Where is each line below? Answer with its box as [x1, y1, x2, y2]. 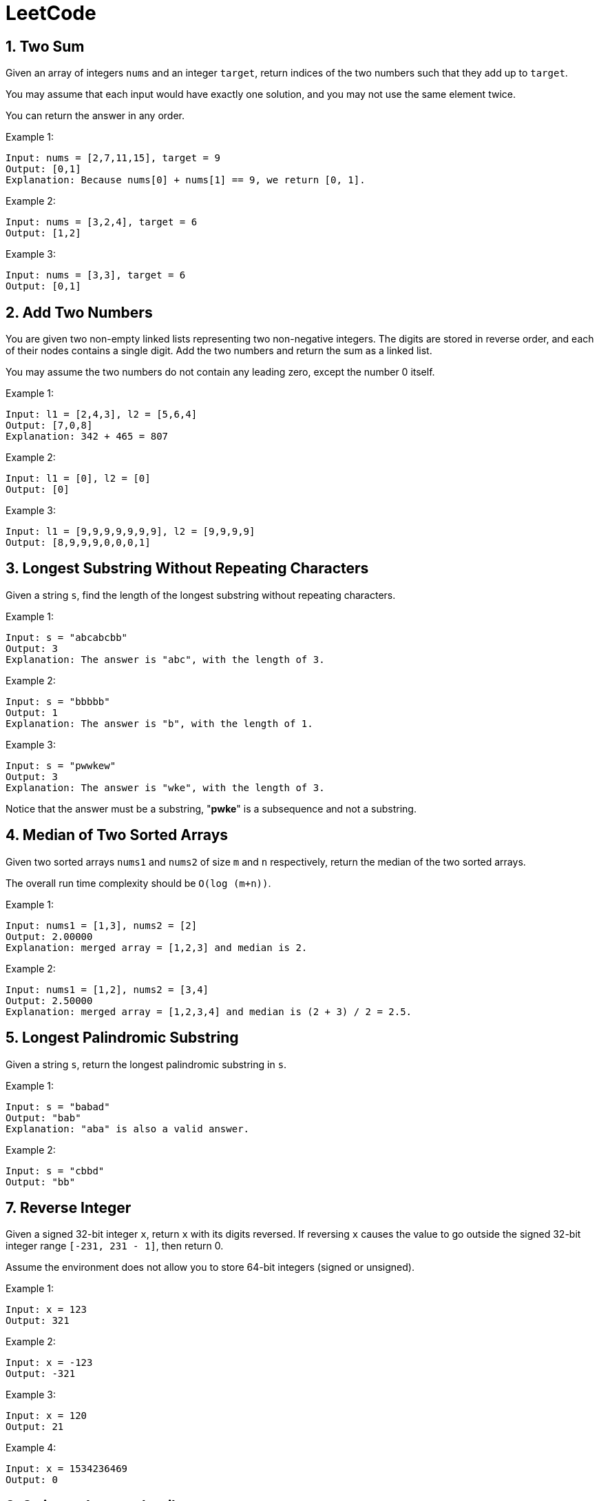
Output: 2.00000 [6, 930, 93, 942]
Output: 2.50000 [6, 994, 93, 1006]
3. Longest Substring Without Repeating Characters [6, 560, 369, 578]
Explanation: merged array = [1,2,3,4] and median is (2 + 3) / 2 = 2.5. [6, 1005, 412, 1017]
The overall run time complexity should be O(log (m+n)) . [6, 877, 271, 889]
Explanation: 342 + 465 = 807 [6, 431, 169, 442]
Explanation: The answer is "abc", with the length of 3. [6, 653, 325, 665]
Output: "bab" [6, 1112, 81, 1123]
